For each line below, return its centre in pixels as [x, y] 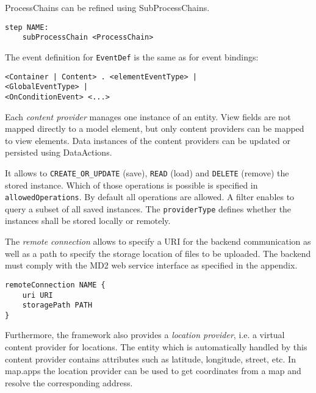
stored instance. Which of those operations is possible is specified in [131, 185]
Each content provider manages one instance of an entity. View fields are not [148, 116]
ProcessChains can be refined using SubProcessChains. [107, 7]
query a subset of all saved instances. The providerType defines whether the [148, 208]
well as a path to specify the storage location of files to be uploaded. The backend [158, 253]
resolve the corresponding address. [69, 382]
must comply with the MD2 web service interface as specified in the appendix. [151, 265]
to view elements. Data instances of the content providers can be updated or [148, 140]
